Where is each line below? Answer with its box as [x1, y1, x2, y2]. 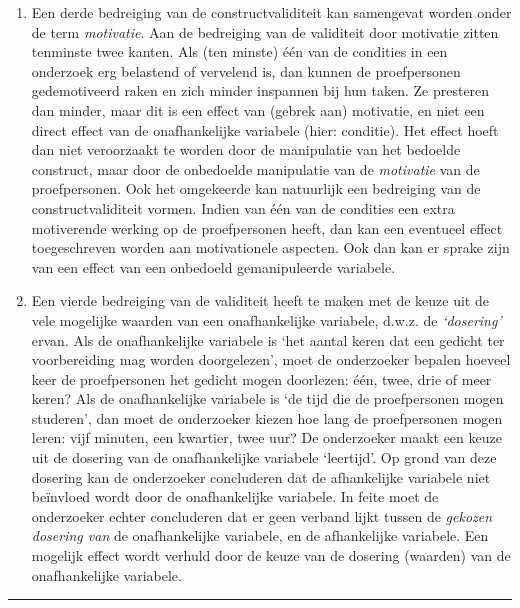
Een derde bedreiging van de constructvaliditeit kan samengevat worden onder [31, 2, 512, 22]
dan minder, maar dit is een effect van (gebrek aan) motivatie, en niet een [31, 99, 485, 120]
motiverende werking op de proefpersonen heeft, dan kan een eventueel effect [31, 217, 503, 238]
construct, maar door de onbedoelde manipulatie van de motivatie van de [31, 158, 480, 179]
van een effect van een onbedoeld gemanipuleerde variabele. [31, 256, 396, 277]
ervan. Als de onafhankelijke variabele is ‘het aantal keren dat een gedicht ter [31, 329, 505, 350]
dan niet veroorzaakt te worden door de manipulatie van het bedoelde [31, 139, 461, 160]
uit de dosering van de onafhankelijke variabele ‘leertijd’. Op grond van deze [31, 447, 497, 468]
